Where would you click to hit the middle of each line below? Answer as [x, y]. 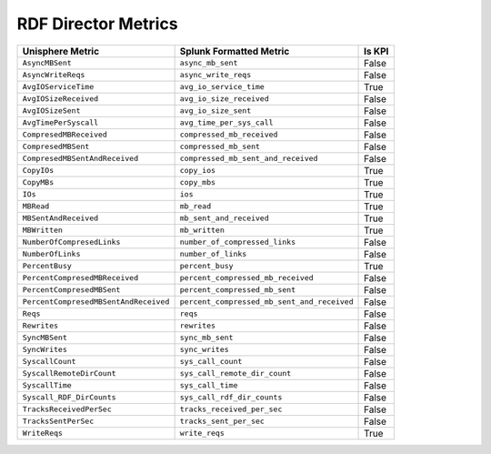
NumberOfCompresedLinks [71, 242]
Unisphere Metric [61, 51]
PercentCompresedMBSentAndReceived [96, 302]
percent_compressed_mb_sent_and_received [266, 302]
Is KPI [376, 51]
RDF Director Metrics [97, 24]
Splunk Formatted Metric [235, 51]
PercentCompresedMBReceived [80, 278]
